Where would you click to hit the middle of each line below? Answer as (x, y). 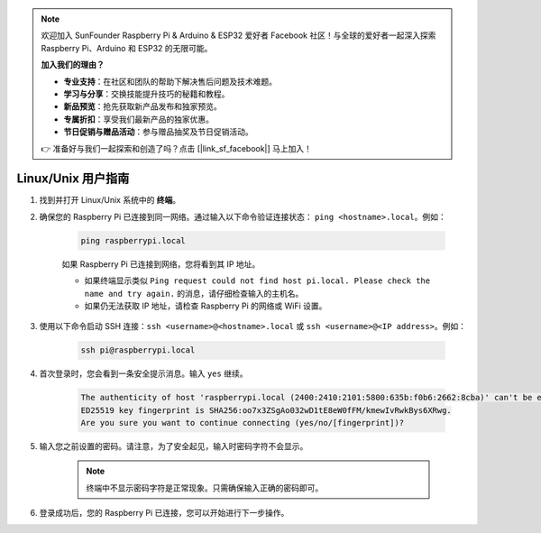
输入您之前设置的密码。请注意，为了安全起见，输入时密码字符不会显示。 (174, 446)
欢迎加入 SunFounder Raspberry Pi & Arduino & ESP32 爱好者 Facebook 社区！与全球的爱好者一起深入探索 (238, 35)
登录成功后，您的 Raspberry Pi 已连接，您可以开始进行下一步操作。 (164, 513)
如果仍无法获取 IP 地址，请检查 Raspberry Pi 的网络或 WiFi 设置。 (206, 306)
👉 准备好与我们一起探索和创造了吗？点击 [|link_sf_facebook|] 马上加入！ (177, 148)
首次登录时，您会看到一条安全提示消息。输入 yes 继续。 (143, 373)
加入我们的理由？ (73, 65)
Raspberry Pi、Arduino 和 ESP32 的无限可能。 (127, 48)
